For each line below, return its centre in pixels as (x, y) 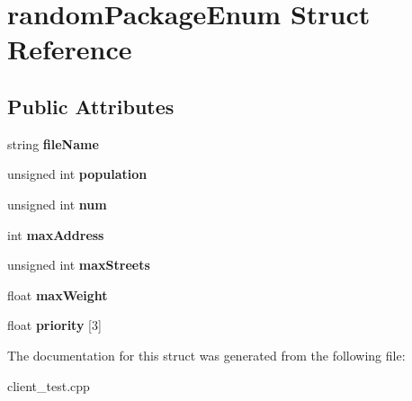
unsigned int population (77, 174)
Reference (70, 49)
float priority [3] (54, 325)
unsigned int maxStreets (79, 265)
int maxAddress (56, 234)
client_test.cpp (49, 385)
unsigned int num (57, 204)
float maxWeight (58, 294)
